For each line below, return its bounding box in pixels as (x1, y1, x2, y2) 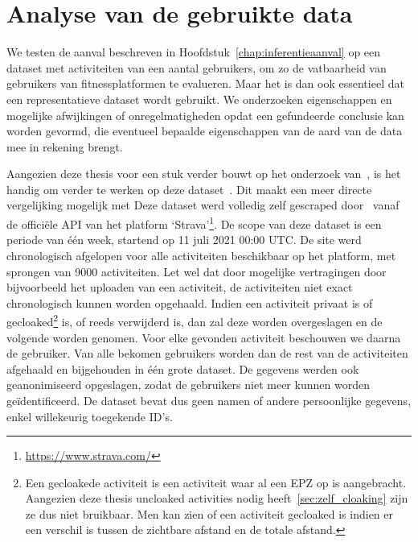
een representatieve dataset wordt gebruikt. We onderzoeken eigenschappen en (6, 90, 392, 107)
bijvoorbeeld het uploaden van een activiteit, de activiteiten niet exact (6, 279, 353, 296)
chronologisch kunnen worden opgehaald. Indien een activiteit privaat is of (6, 294, 373, 311)
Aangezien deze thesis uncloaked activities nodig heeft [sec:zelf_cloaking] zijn (25, 490, 408, 507)
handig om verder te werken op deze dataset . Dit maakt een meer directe (6, 180, 372, 197)
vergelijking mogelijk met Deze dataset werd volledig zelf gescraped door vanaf (6, 197, 400, 213)
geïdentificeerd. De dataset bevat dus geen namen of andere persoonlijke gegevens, (6, 391, 412, 408)
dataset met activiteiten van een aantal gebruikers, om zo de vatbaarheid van (6, 59, 387, 76)
